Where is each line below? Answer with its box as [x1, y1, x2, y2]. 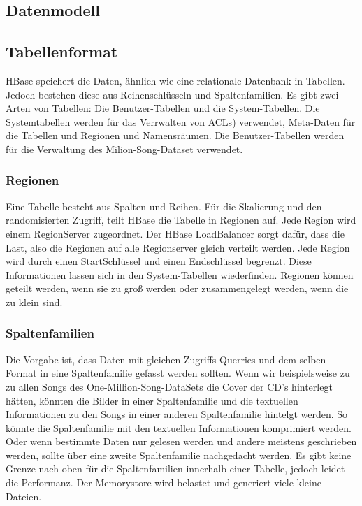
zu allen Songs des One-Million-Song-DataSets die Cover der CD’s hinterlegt [6, 379, 333, 393]
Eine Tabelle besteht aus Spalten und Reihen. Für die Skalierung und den [6, 198, 322, 213]
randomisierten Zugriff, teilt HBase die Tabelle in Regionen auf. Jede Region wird [6, 212, 356, 227]
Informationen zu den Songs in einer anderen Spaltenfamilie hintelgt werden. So [6, 407, 348, 421]
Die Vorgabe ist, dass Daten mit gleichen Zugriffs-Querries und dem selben [6, 352, 326, 366]
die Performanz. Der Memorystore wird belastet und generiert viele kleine [6, 475, 321, 490]
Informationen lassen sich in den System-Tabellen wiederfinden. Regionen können [6, 267, 354, 282]
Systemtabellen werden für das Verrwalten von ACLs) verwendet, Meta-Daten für [6, 114, 356, 129]
